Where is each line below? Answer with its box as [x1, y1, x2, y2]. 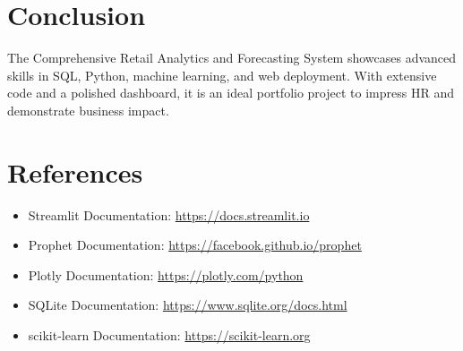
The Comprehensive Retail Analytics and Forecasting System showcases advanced [7, 48, 457, 67]
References [7, 153, 143, 190]
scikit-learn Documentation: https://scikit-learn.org [28, 326, 311, 344]
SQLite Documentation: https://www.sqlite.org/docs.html [28, 295, 347, 314]
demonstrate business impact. [7, 100, 169, 119]
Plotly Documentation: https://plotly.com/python [28, 265, 304, 284]
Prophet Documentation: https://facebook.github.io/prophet [28, 235, 362, 254]
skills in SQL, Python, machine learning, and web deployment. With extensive [7, 65, 437, 84]
